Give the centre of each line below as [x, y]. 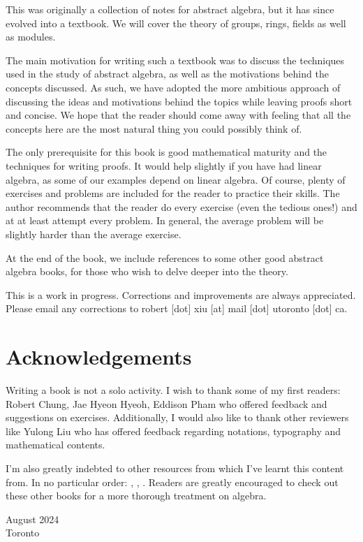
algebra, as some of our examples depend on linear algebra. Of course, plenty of [176, 179]
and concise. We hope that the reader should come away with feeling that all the [178, 115]
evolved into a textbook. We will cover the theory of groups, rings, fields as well [176, 23]
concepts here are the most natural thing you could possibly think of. [154, 128]
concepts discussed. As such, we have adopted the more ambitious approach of [173, 87]
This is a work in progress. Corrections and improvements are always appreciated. [181, 294]
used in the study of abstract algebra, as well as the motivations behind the [167, 74]
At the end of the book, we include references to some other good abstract [165, 257]
